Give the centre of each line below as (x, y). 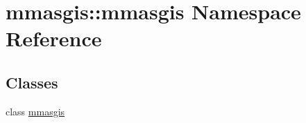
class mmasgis (35, 111)
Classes (32, 82)
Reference (54, 38)
